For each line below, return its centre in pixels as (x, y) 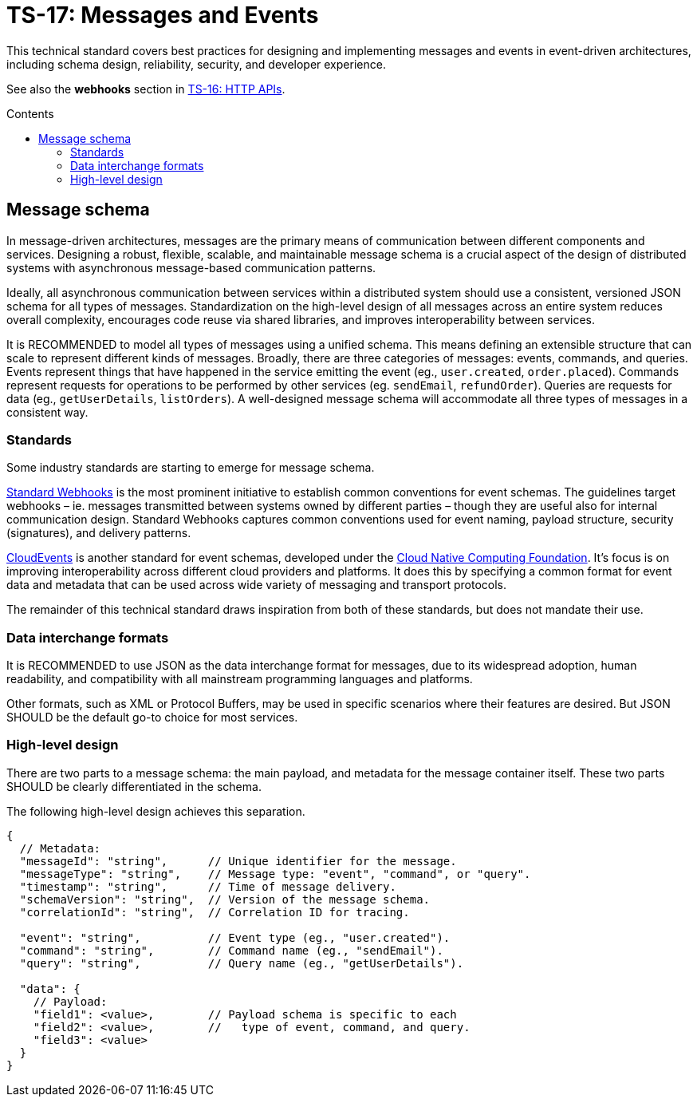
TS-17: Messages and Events (163, 15)
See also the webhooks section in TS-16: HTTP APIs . (146, 89)
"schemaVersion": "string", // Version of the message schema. (225, 899)
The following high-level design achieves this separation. (156, 811)
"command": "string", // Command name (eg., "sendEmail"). (231, 950)
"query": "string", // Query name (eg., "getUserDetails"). (242, 963)
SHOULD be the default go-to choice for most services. (152, 718)
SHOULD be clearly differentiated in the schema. (134, 786)
